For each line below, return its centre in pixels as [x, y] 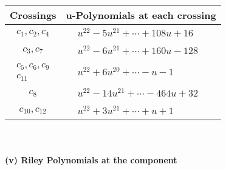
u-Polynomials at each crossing [141, 15]
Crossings [33, 15]
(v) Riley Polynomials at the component [91, 159]
